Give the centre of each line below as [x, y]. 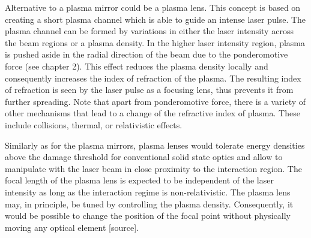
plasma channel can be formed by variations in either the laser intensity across [149, 31]
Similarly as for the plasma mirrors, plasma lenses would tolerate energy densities [155, 145]
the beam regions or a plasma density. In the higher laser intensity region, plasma [155, 42]
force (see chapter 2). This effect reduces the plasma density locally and [137, 66]
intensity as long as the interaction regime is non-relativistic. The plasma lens [148, 192]
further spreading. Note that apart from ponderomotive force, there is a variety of [155, 101]
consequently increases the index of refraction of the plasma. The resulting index [153, 78]
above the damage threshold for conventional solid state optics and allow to [144, 157]
